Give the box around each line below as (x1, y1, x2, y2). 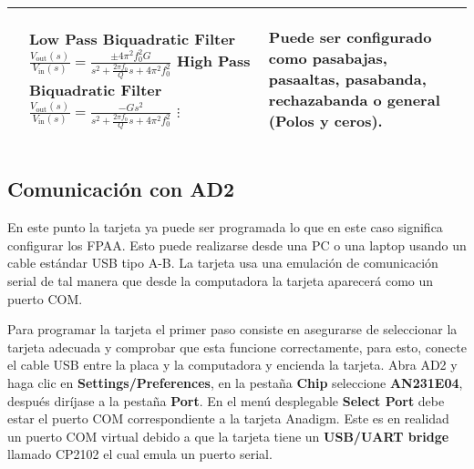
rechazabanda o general (268, 89, 440, 110)
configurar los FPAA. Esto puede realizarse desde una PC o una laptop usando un (7, 235, 467, 254)
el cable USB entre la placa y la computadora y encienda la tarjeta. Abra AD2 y (7, 355, 458, 374)
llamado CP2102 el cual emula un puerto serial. (7, 444, 273, 464)
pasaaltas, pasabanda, (268, 68, 427, 89)
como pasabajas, (268, 47, 387, 68)
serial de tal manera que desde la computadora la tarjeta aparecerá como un (7, 270, 434, 290)
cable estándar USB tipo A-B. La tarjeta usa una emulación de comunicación (7, 253, 438, 272)
